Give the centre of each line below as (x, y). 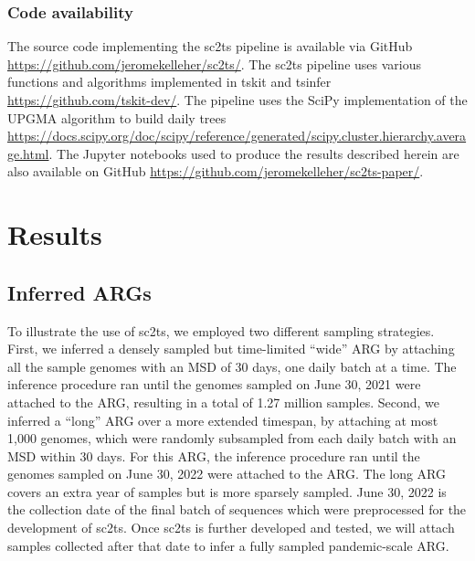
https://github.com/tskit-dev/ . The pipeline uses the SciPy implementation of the (237, 100)
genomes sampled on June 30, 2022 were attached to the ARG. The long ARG (227, 474)
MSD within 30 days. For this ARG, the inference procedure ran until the (214, 455)
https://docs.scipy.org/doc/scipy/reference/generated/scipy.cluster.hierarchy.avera (237, 136)
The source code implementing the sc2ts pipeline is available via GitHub (210, 46)
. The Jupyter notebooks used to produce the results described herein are (254, 153)
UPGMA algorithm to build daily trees (117, 117)
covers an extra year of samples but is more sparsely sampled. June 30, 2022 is (227, 491)
